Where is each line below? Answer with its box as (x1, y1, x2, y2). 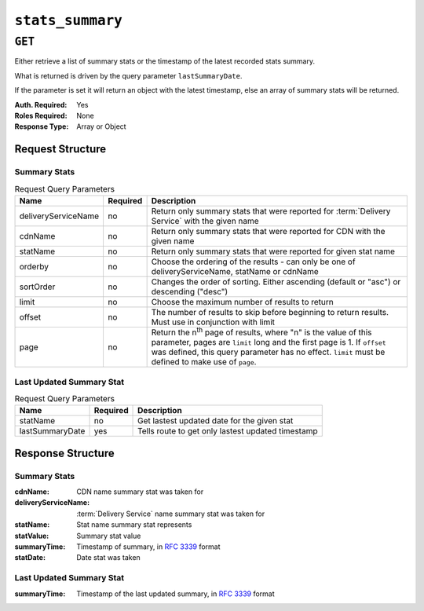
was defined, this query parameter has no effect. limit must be (151, 346, 386, 357)
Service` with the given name (151, 215, 259, 226)
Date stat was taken (76, 553, 141, 562)
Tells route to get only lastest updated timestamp (137, 426, 318, 437)
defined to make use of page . (151, 357, 257, 368)
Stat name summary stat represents (76, 520, 192, 529)
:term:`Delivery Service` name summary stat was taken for (76, 509, 265, 518)
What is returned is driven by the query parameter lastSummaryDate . (14, 71, 243, 80)
